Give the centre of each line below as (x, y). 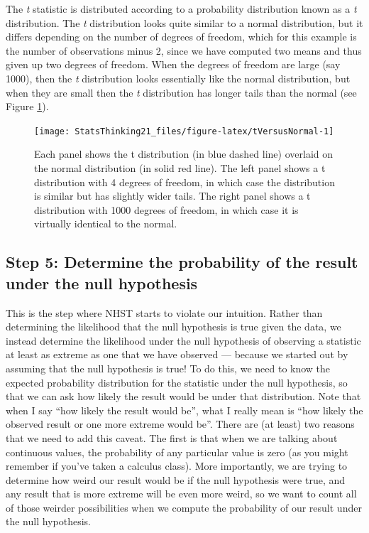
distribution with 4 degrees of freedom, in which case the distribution (184, 182)
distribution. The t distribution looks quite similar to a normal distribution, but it (184, 22)
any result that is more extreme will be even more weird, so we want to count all (181, 494)
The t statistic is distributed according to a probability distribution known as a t (181, 9)
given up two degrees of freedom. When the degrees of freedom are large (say (173, 64)
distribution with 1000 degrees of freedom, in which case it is (166, 209)
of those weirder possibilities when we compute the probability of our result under (184, 507)
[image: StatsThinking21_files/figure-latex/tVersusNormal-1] (184, 131)
